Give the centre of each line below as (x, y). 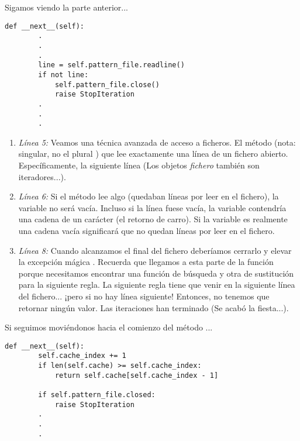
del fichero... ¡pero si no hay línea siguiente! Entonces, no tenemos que (144, 296)
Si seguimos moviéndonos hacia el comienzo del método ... (109, 327)
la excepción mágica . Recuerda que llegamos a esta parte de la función (146, 262)
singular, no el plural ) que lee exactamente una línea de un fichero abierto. (153, 154)
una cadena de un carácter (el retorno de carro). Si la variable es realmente (153, 219)
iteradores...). (42, 176)
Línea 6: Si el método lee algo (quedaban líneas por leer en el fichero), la (149, 196)
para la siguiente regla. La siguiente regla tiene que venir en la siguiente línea (157, 285)
